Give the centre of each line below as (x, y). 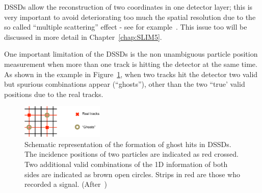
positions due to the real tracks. (54, 94)
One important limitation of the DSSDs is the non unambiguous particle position (131, 54)
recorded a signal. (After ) (66, 184)
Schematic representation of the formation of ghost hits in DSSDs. (128, 144)
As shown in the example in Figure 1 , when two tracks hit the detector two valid (131, 74)
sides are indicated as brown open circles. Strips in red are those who (133, 174)
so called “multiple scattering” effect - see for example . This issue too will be (126, 27)
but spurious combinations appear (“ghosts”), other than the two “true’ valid (125, 84)
